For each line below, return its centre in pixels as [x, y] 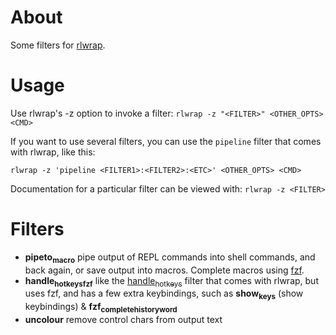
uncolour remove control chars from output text [123, 319]
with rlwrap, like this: [53, 152]
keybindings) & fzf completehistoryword [101, 308]
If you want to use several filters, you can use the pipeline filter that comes [166, 141]
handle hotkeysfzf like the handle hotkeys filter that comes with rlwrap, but [171, 281]
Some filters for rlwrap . [58, 45]
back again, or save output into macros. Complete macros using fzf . [164, 270]
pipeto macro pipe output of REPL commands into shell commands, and [170, 258]
